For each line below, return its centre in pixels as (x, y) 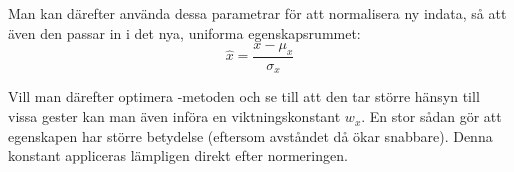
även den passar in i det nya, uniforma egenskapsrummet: (184, 32)
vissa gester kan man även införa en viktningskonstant (174, 116)
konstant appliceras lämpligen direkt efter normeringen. (178, 155)
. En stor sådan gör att (431, 116)
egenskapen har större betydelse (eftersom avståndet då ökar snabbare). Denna (250, 135)
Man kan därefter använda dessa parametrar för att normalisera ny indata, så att (257, 13)
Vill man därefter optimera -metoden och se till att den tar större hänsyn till (244, 96)
